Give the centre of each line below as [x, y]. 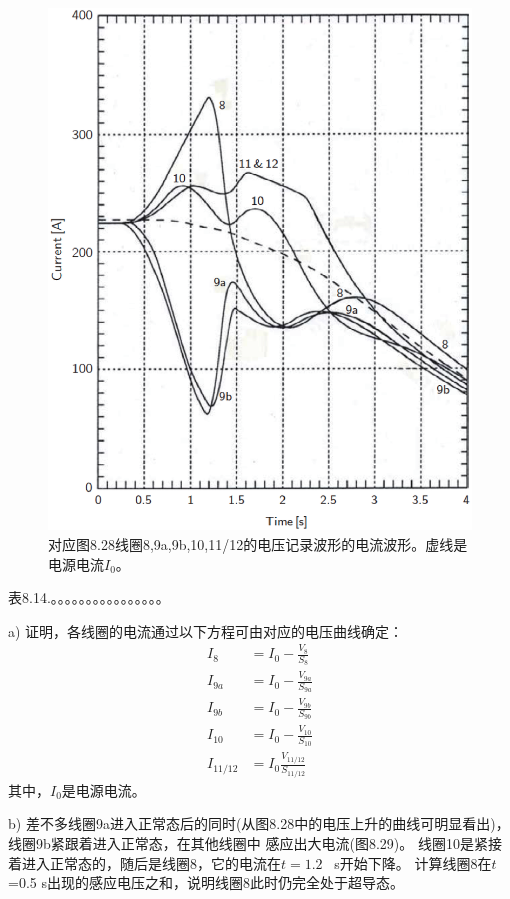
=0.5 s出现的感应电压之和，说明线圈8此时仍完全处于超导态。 [206, 882]
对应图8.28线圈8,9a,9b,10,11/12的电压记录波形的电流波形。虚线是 [258, 544]
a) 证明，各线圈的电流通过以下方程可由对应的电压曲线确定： [206, 630]
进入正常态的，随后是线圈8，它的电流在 [151, 862]
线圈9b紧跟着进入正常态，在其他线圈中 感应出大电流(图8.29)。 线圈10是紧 [248, 843]
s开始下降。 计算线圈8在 [413, 862]
